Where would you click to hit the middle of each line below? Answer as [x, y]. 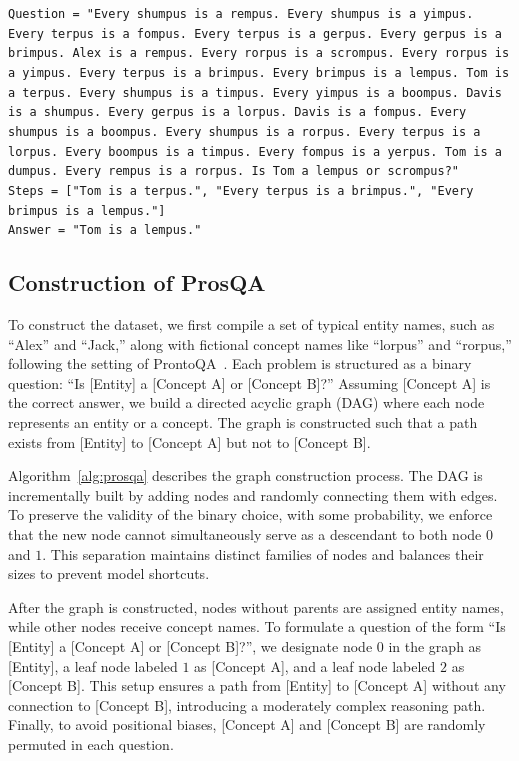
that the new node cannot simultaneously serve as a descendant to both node [245, 534]
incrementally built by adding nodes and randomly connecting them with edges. [253, 494]
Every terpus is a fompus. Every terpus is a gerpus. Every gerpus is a [255, 33]
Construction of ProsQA [137, 282]
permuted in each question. [91, 743]
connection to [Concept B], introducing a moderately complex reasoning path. [247, 704]
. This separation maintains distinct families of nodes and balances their [263, 553]
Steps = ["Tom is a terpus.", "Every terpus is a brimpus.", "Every [241, 190]
